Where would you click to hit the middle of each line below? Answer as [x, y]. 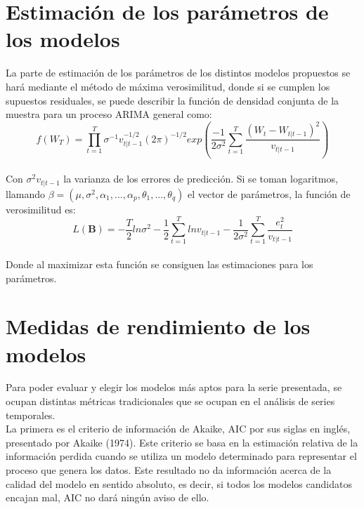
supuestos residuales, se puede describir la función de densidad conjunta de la [173, 100]
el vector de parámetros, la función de [269, 193]
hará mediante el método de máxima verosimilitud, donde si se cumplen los [168, 86]
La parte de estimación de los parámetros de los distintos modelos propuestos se [178, 73]
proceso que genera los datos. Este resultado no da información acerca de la [169, 470]
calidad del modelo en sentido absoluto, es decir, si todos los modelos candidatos [179, 483]
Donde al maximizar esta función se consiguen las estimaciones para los [160, 264]
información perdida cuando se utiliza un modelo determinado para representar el [181, 456]
